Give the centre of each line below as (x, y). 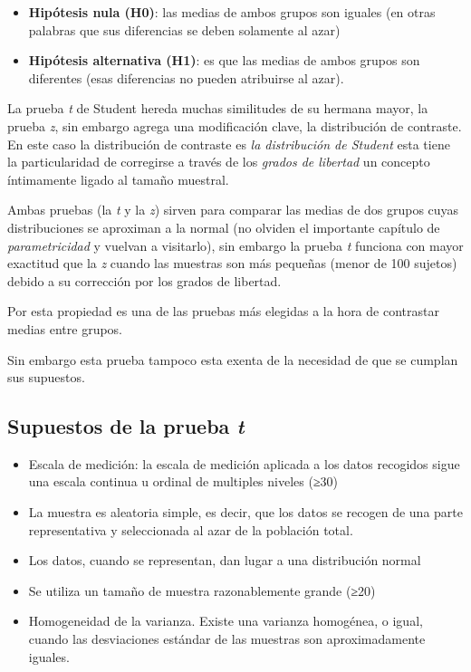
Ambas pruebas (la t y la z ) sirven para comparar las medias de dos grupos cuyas (233, 210)
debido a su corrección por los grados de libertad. (144, 280)
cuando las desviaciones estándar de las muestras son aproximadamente (227, 639)
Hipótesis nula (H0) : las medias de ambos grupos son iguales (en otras (232, 12)
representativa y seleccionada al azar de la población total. (191, 529)
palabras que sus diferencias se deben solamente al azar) (184, 29)
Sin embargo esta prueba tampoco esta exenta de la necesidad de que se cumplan (233, 359)
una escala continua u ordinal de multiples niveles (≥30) (183, 481)
